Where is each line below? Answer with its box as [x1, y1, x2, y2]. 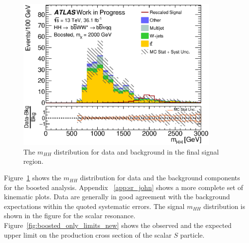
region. [23, 156, 44, 166]
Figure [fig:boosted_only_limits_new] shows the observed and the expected [4, 220, 232, 230]
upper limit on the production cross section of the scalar [4, 229, 172, 240]
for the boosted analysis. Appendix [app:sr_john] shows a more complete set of [4, 182, 243, 192]
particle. [180, 229, 205, 240]
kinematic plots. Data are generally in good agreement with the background [4, 191, 230, 202]
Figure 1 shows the [4, 173, 61, 183]
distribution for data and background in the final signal [53, 146, 219, 156]
